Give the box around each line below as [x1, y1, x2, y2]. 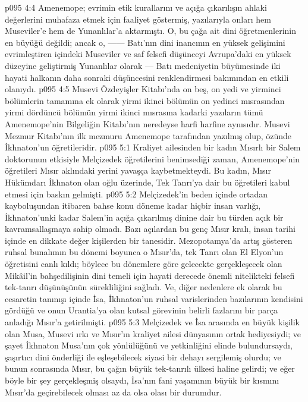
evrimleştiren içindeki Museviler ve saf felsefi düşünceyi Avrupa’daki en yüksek [5, 48, 291, 60]
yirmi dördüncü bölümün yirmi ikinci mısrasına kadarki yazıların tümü [5, 106, 263, 118]
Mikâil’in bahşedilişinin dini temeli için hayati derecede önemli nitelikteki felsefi [5, 269, 295, 281]
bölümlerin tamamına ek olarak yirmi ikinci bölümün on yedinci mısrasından [5, 94, 285, 106]
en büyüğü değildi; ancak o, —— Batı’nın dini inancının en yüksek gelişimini [5, 36, 285, 48]
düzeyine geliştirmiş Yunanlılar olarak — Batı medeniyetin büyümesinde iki [5, 59, 281, 71]
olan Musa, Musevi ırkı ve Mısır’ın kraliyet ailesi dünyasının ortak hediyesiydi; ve [5, 327, 301, 340]
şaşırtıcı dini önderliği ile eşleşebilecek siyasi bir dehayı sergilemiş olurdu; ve [5, 350, 281, 363]
